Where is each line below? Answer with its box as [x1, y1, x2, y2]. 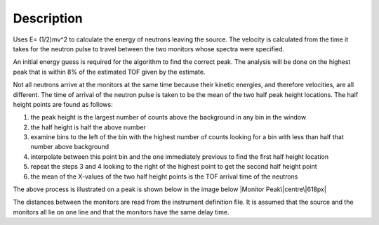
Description [13, 11, 84, 26]
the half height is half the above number [30, 123, 147, 131]
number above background [30, 143, 109, 151]
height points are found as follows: [13, 100, 113, 108]
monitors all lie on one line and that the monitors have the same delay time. [13, 207, 230, 216]
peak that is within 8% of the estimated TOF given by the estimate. [13, 67, 206, 76]
